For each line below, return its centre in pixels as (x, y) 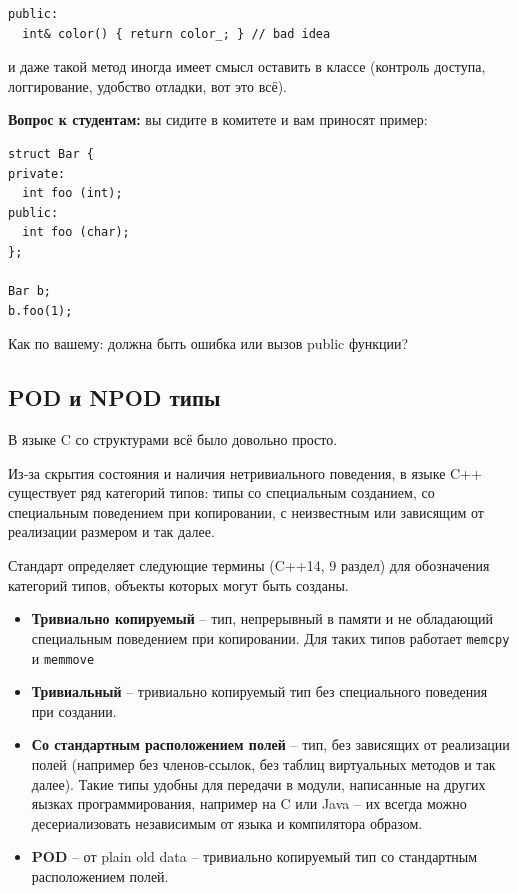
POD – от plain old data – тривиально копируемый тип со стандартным (254, 856)
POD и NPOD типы (114, 397)
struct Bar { (51, 153)
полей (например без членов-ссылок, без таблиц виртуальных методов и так (263, 763)
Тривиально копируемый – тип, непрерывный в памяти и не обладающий (262, 618)
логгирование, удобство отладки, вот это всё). (147, 85)
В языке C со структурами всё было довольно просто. (173, 439)
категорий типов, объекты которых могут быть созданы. (178, 584)
